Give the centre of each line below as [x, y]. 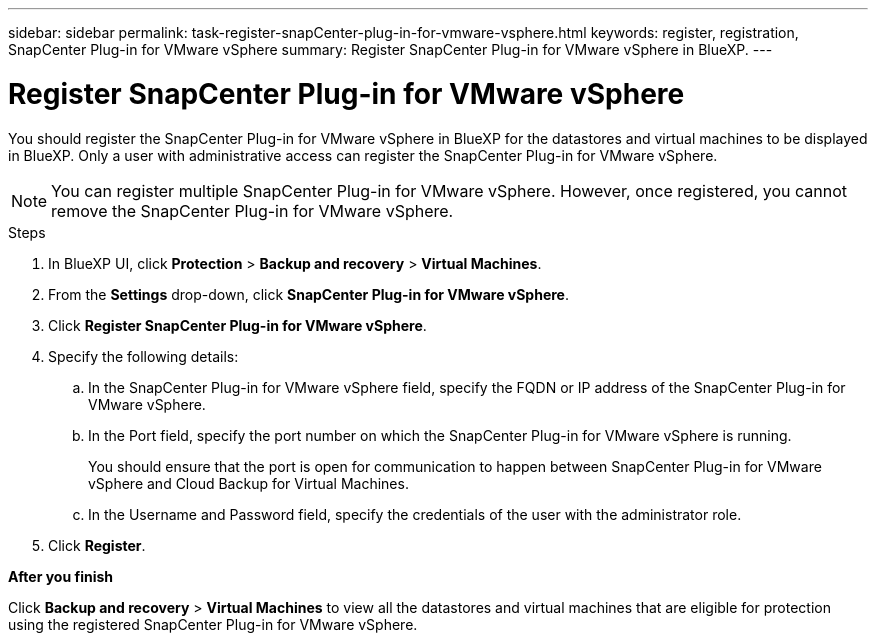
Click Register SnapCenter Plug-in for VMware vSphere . [237, 325]
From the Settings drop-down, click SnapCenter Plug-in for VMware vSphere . [308, 294]
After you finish [61, 576]
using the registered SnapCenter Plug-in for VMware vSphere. [213, 624]
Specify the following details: [143, 356]
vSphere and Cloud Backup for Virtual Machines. [248, 483]
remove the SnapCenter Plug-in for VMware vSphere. [252, 210]
